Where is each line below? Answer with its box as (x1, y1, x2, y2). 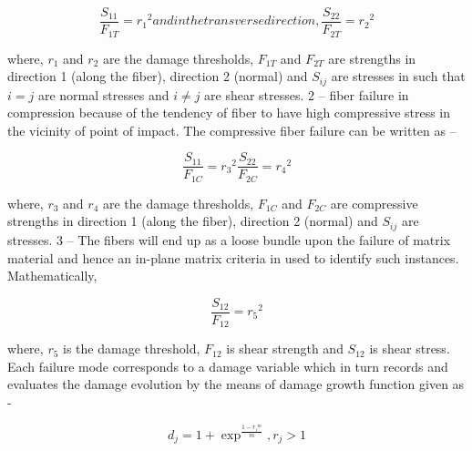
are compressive (330, 193, 418, 212)
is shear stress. (369, 339, 450, 358)
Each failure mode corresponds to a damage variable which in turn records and (7, 356, 448, 375)
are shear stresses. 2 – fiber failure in (204, 85, 409, 104)
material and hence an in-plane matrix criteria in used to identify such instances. (7, 248, 459, 267)
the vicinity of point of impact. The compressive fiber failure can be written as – (7, 120, 457, 139)
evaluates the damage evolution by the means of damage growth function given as (7, 374, 465, 394)
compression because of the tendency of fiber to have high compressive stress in (7, 103, 451, 122)
